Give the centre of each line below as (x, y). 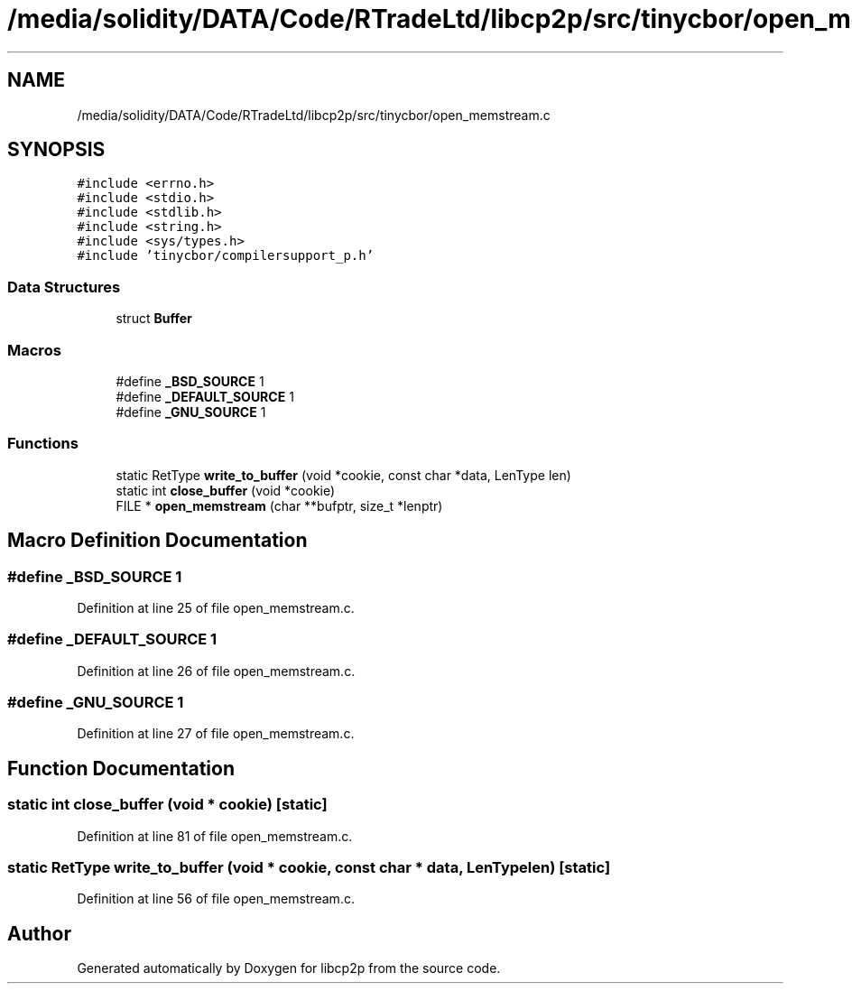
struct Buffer (154, 319)
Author (39, 933)
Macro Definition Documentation (157, 541)
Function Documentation (121, 768)
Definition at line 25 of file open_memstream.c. (216, 607)
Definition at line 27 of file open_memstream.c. (216, 734)
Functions (43, 444)
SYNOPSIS (56, 150)
